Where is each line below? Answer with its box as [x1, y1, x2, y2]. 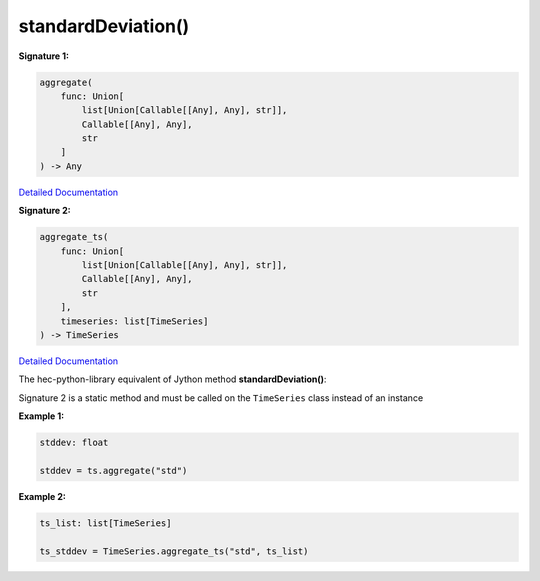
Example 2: [18, 490, 67, 502]
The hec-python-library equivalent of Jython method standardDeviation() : [18, 373, 327, 385]
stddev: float [39, 437, 109, 449]
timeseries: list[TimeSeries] [60, 315, 209, 327]
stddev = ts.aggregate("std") [39, 465, 188, 476]
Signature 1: [18, 50, 70, 62]
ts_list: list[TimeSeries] [39, 517, 172, 529]
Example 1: [18, 410, 65, 422]
